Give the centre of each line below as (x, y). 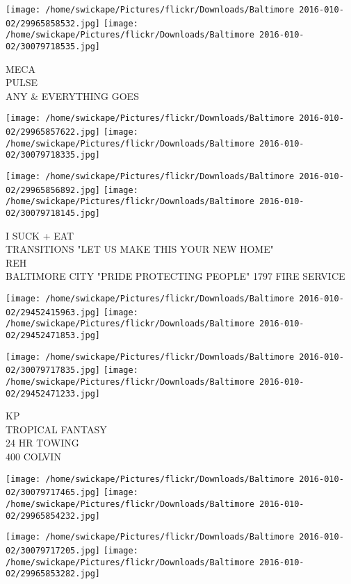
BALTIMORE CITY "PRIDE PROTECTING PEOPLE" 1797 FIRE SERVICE (175, 276)
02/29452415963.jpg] (53, 312)
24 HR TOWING (42, 443)
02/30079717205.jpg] (53, 550)
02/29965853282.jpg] (53, 574)
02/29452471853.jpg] (53, 335)
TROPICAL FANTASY (56, 429)
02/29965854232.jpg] (53, 516)
